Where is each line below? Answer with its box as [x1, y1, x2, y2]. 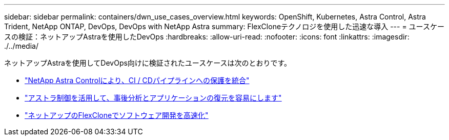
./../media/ [4, 42, 38, 50]
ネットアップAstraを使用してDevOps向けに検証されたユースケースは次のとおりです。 [4, 58, 292, 67]
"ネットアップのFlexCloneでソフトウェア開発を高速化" [25, 111, 209, 119]
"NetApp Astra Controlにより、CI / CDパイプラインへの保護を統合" [25, 76, 250, 85]
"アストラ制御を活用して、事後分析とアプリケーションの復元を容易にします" [25, 93, 282, 102]
